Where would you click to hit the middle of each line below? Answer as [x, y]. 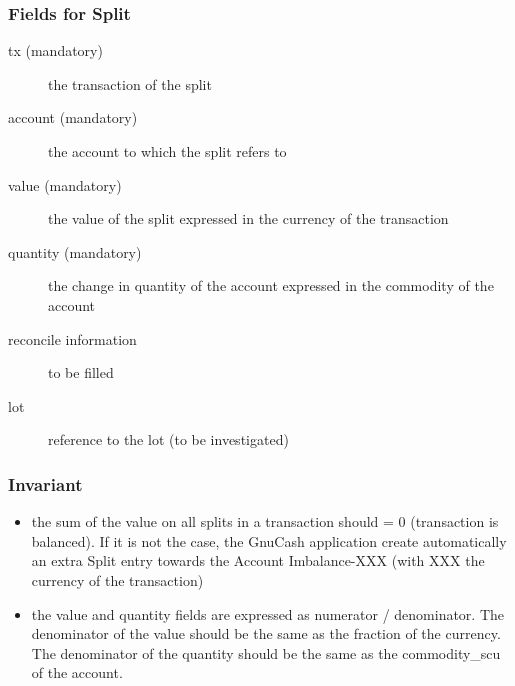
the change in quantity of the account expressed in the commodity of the [271, 285]
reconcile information [72, 338]
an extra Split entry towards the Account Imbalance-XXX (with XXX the [258, 560]
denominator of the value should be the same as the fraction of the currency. [266, 633]
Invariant [45, 483]
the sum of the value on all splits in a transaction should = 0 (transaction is [265, 521]
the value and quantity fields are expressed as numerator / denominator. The [268, 613]
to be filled [81, 372]
